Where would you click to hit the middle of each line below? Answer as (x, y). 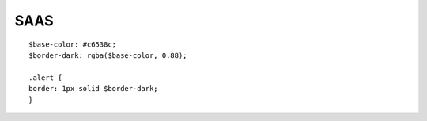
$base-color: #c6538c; (73, 44)
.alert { (45, 78)
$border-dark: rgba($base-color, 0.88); (108, 55)
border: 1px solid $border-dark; (93, 89)
